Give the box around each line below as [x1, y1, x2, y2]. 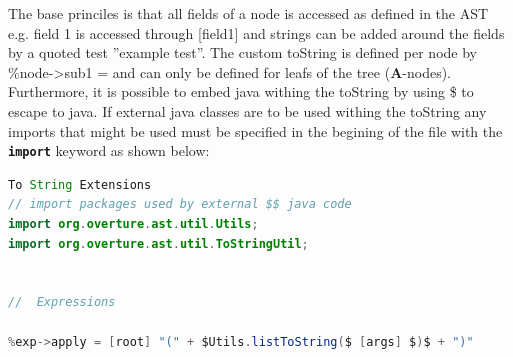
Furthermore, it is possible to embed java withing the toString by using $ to [8, 81, 474, 102]
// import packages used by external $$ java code [8, 197, 352, 212]
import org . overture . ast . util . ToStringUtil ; [8, 236, 309, 251]
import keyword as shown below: [8, 140, 210, 161]
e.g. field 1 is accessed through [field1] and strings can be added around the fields [8, 22, 505, 43]
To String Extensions [8, 177, 152, 192]
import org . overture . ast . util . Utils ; [8, 217, 259, 231]
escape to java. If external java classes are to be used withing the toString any [8, 100, 487, 121]
